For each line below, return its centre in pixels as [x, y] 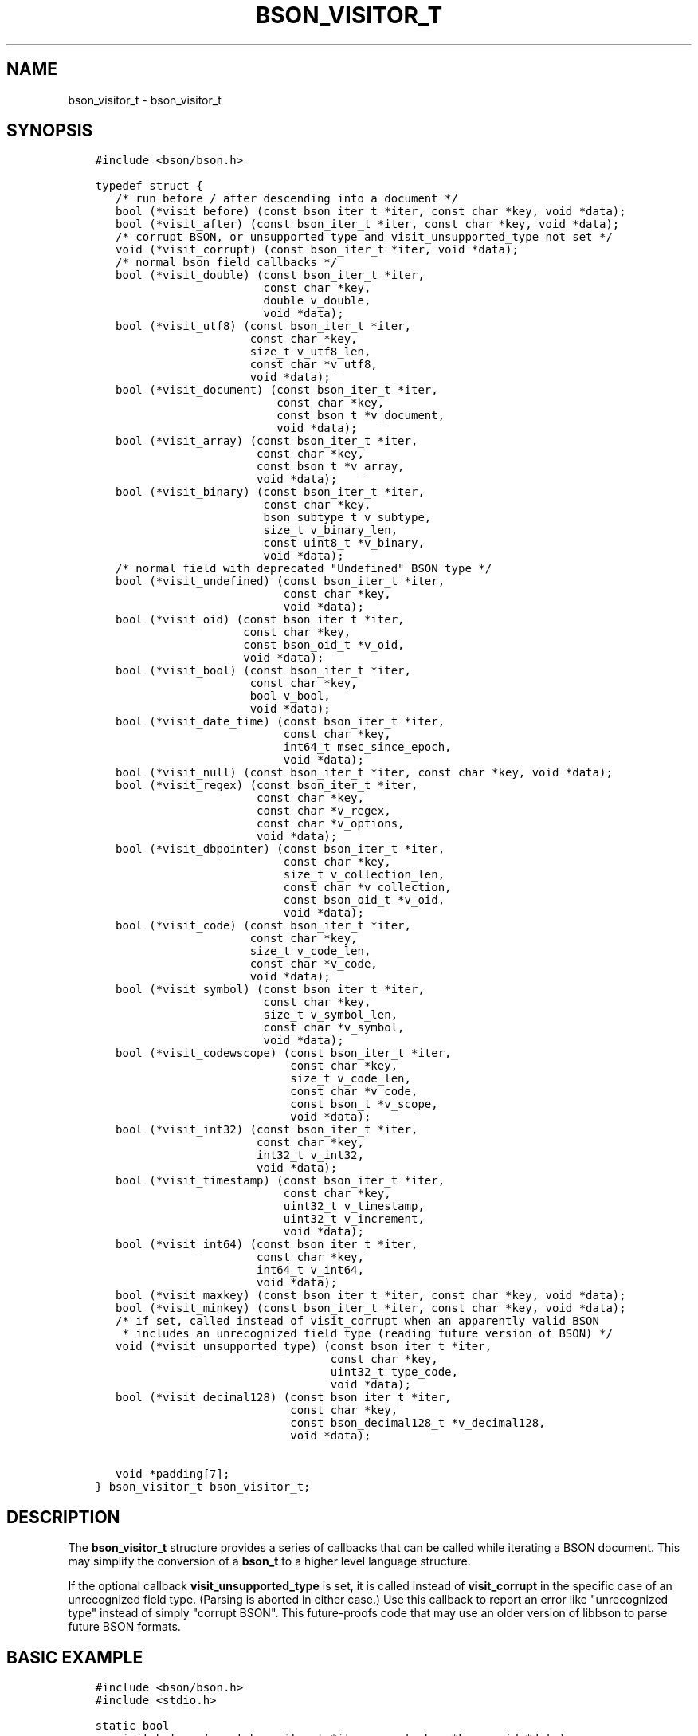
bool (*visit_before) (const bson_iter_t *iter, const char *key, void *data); [371, 212]
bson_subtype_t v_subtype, [347, 518]
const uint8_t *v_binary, [344, 543]
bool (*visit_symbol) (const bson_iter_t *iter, [270, 990]
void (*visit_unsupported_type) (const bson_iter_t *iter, [304, 1347]
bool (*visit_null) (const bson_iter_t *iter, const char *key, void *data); [364, 773]
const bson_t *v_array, [331, 467]
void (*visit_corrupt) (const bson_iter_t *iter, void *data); [317, 250]
